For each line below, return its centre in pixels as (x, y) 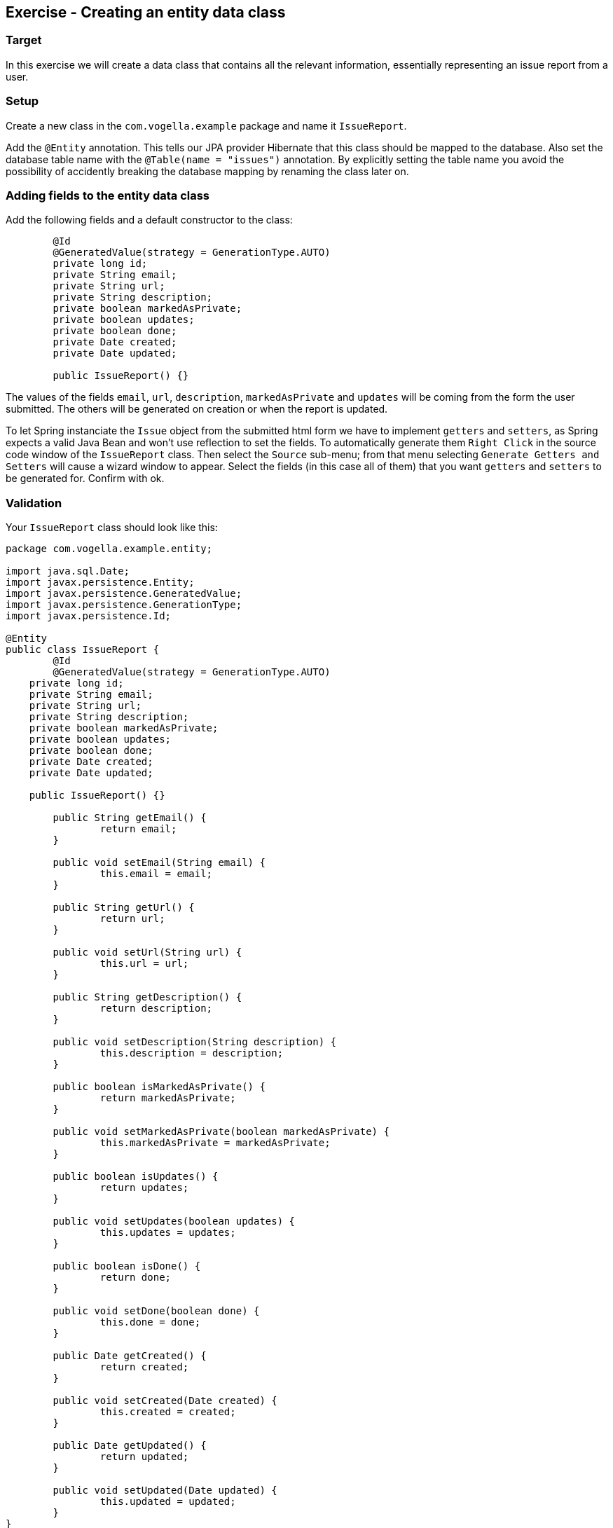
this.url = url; (144, 964)
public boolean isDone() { (127, 1266)
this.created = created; (168, 1412)
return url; (132, 919)
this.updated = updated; (168, 1502)
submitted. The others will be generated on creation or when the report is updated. (197, 409)
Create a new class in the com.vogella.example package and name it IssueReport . (206, 125)
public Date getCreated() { (130, 1356)
